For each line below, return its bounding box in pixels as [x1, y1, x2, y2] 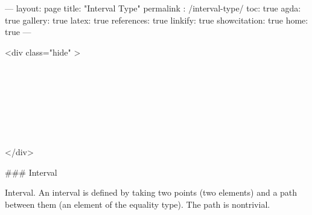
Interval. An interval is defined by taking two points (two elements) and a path [5, 186, 298, 199]
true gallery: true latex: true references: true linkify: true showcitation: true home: [5, 13, 308, 26]
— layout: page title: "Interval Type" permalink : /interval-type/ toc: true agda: [5, 2, 301, 14]
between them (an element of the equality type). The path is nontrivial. [5, 197, 270, 210]
